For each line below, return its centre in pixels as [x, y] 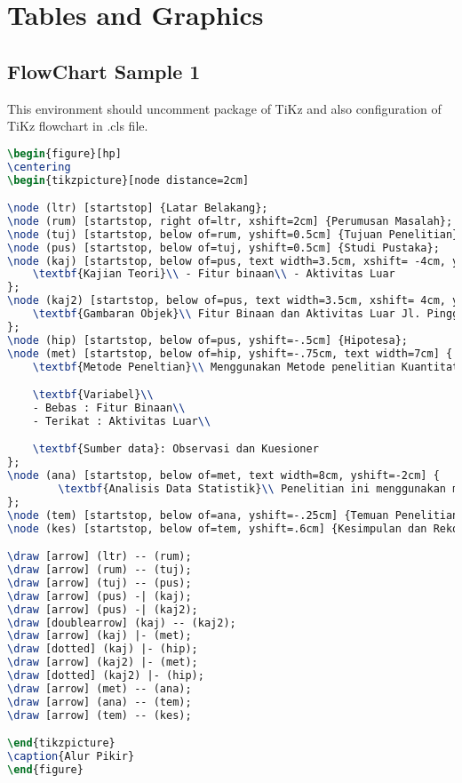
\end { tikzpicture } [61, 743]
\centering [39, 167]
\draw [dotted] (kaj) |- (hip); [103, 649]
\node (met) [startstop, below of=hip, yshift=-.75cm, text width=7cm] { [230, 353]
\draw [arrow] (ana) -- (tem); [100, 702]
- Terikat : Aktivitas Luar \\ [122, 421]
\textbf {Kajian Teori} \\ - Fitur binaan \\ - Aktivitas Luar [214, 274]
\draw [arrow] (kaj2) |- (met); [103, 663]
